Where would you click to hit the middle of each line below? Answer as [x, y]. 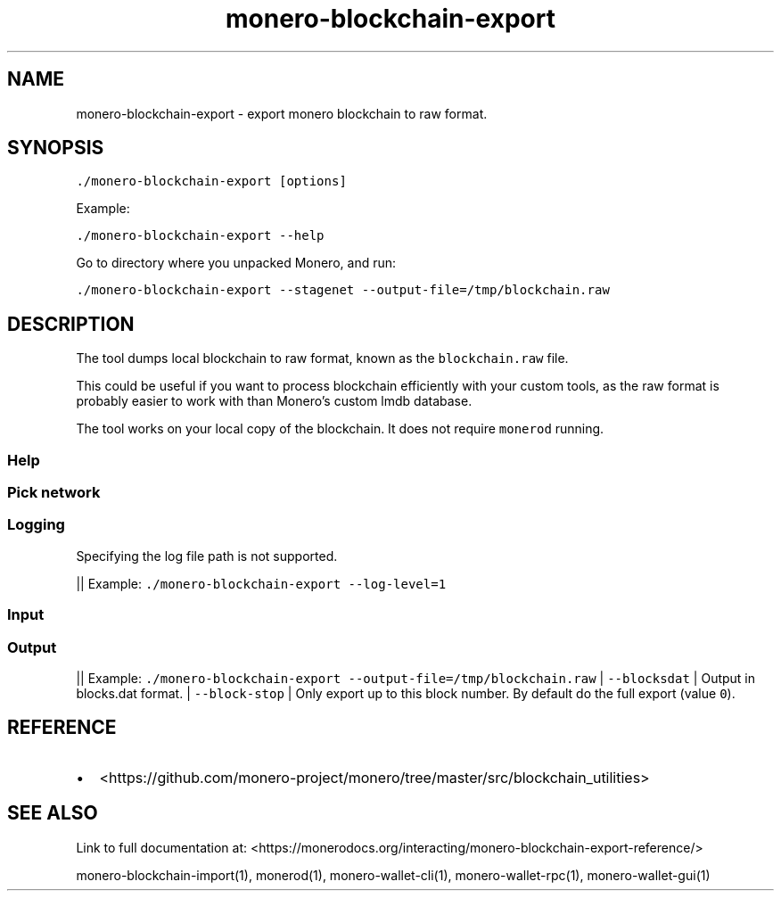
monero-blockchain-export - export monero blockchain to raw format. [282, 113]
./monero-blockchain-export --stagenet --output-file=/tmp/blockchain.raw [343, 290]
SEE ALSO [53, 813]
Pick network [54, 493]
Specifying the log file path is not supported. [207, 556]
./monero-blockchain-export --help [200, 236]
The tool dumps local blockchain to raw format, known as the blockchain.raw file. [322, 358]
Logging [36, 525]
